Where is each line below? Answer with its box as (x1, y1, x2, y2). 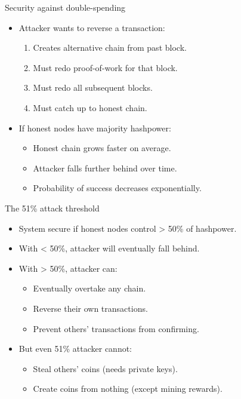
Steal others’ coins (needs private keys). (33, 362, 178, 375)
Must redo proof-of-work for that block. (33, 61, 178, 73)
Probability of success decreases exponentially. (33, 182, 202, 194)
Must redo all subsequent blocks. (33, 81, 153, 94)
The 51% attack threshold (5, 201, 100, 214)
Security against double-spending (5, 1, 126, 13)
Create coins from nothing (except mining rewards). (33, 382, 223, 395)
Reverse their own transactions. (33, 302, 148, 314)
